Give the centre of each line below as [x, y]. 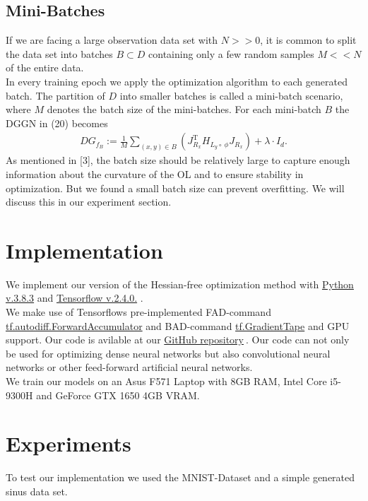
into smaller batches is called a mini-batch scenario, [231, 95]
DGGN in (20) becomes [57, 123]
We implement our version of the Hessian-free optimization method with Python [180, 284]
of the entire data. [45, 67]
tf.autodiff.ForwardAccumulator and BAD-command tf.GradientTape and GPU [178, 325]
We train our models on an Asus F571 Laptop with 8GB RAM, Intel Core [166, 381]
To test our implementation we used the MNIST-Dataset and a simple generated [180, 477]
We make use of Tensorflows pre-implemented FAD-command [138, 312]
